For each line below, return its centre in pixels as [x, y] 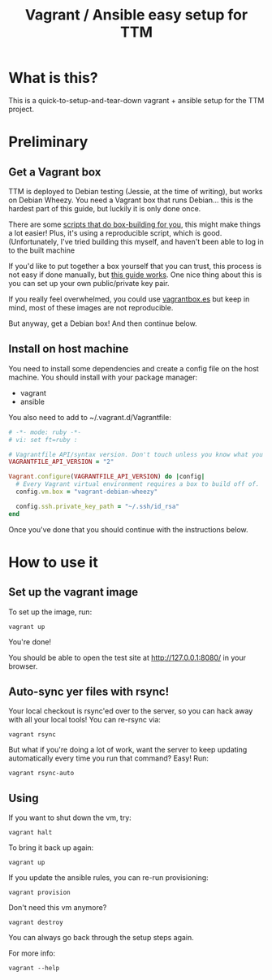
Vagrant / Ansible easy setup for [136, 15]
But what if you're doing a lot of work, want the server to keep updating [128, 750]
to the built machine [42, 250]
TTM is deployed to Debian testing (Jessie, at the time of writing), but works [136, 191]
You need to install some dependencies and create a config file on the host [134, 368]
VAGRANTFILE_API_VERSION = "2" [61, 462]
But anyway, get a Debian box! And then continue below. [103, 323]
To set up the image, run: [50, 612]
